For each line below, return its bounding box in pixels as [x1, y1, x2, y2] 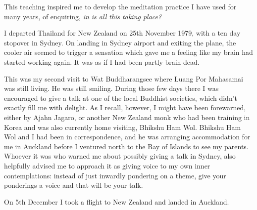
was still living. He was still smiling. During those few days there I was [4, 83, 219, 93]
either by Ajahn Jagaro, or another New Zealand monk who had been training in [4, 112, 250, 122]
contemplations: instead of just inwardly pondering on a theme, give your [4, 170, 226, 180]
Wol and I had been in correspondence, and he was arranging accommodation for [4, 131, 251, 142]
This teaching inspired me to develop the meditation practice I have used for [4, 1, 237, 11]
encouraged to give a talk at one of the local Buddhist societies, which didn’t [4, 92, 238, 103]
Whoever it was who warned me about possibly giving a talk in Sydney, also [4, 151, 236, 161]
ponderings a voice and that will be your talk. [4, 180, 143, 190]
